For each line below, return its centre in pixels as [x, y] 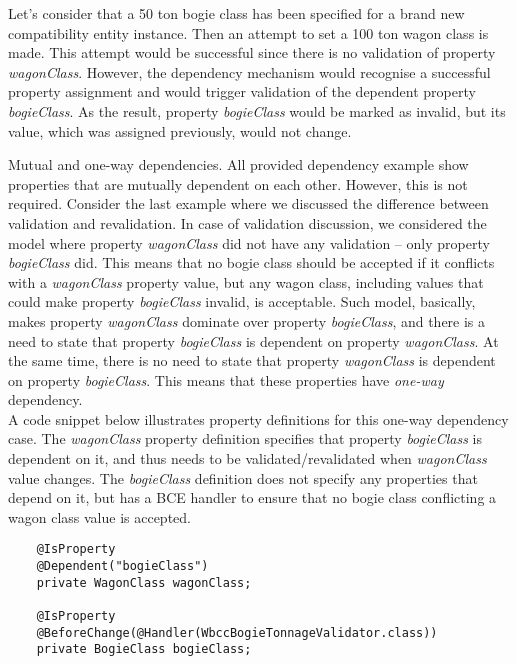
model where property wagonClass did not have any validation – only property [249, 242]
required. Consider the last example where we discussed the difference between [248, 203]
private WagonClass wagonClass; [144, 582]
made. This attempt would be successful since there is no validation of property [252, 52]
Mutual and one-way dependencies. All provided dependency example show [238, 164]
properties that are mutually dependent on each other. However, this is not [238, 183]
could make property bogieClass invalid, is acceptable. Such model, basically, [242, 301]
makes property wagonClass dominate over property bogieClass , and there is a [247, 320]
